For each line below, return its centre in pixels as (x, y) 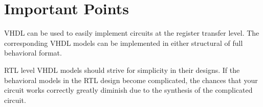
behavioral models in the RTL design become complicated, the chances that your (131, 80)
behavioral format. (33, 53)
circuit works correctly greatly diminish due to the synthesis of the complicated (128, 90)
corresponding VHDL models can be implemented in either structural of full (124, 43)
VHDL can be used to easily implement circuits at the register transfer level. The (132, 33)
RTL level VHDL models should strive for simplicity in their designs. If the (122, 70)
